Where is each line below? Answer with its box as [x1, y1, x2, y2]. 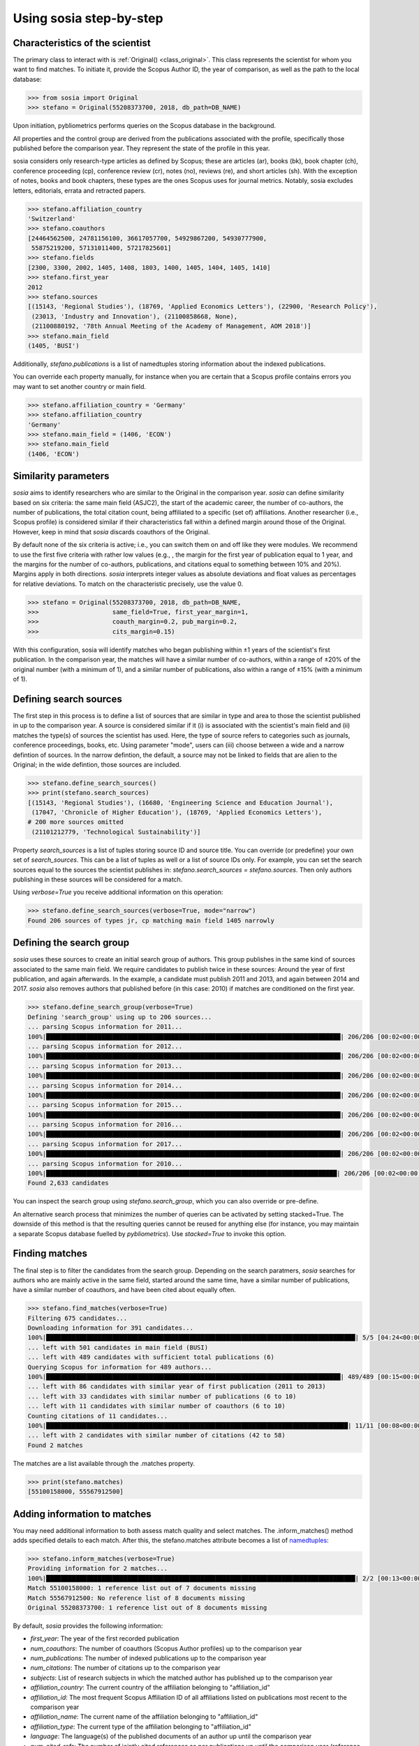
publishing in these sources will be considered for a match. [13, 875, 183, 883]
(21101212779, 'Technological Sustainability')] [31, 828, 201, 836]
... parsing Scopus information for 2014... [27, 1081, 183, 1090]
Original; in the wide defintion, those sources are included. [13, 760, 182, 768]
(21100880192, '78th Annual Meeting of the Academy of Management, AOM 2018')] [31, 322, 311, 330]
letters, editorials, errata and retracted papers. [13, 186, 146, 195]
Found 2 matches [27, 1441, 84, 1449]
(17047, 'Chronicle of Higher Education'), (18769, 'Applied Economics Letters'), [31, 809, 323, 816]
